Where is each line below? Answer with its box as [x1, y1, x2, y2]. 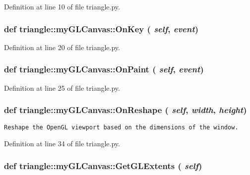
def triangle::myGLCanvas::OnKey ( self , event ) [4, 22, 199, 35]
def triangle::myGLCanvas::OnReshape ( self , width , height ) [4, 104, 247, 116]
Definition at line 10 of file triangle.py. [4, 1, 120, 11]
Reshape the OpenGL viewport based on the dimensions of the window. [4, 124, 239, 131]
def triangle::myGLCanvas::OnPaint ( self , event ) [4, 63, 204, 75]
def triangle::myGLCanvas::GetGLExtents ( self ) [4, 159, 202, 172]
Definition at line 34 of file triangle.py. [4, 138, 120, 149]
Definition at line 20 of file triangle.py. [4, 42, 120, 52]
